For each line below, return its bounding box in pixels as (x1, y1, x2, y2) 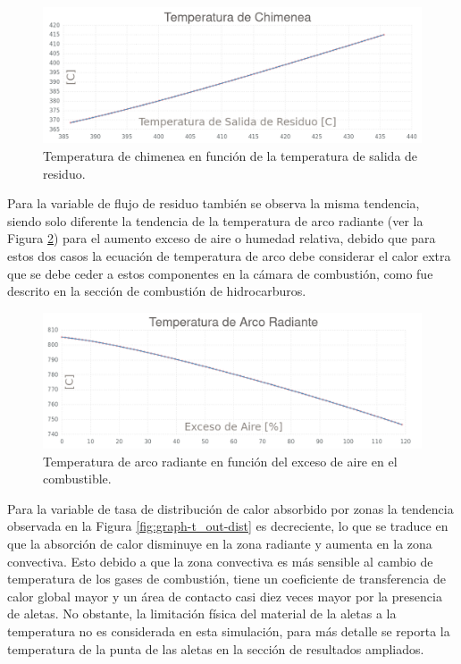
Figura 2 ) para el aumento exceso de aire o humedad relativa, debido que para (7, 229, 436, 248)
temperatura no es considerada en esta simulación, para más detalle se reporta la (7, 622, 450, 641)
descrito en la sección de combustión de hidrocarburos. (7, 282, 306, 300)
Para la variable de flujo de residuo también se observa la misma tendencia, (7, 194, 420, 213)
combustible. (43, 469, 112, 488)
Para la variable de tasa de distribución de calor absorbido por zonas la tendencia (7, 499, 454, 517)
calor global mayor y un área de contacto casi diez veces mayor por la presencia (7, 586, 442, 605)
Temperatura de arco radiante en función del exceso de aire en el (43, 451, 398, 470)
